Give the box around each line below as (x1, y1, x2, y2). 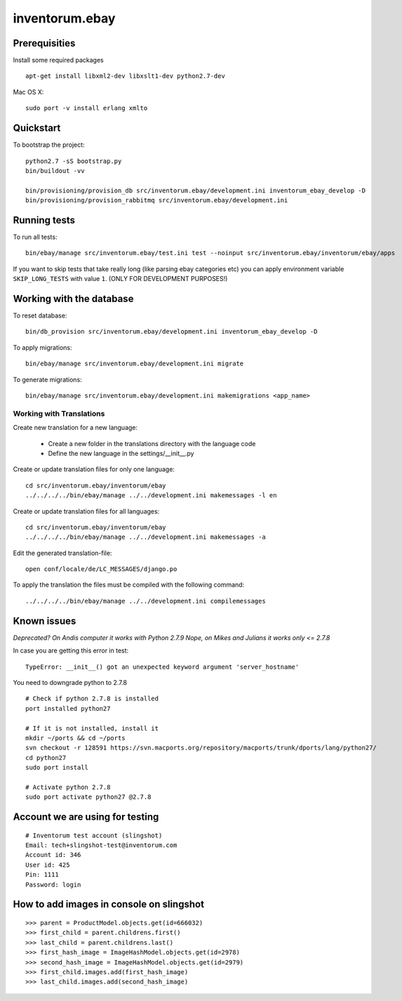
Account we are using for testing (13, 811, 159, 823)
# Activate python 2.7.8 (25, 783, 111, 791)
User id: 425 (25, 861, 70, 869)
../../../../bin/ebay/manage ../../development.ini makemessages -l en (25, 492, 277, 499)
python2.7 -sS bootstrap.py (25, 157, 122, 165)
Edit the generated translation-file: (13, 549, 112, 557)
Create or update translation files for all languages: (13, 506, 160, 516)
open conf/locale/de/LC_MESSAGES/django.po (25, 565, 177, 573)
